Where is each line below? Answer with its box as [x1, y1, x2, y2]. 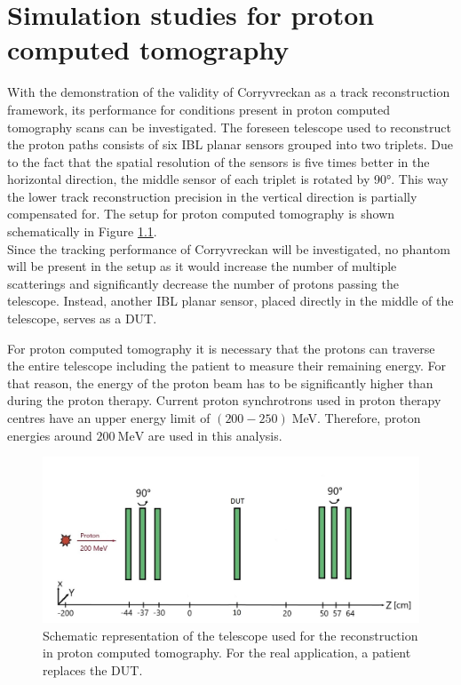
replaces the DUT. [43, 660, 143, 679]
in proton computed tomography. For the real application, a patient [43, 643, 411, 662]
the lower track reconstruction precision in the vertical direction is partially [7, 187, 417, 205]
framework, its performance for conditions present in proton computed [7, 100, 391, 118]
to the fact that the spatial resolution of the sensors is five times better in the [7, 152, 430, 171]
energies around [7, 426, 92, 444]
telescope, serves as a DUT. [7, 309, 157, 328]
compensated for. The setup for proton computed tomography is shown [7, 204, 395, 223]
